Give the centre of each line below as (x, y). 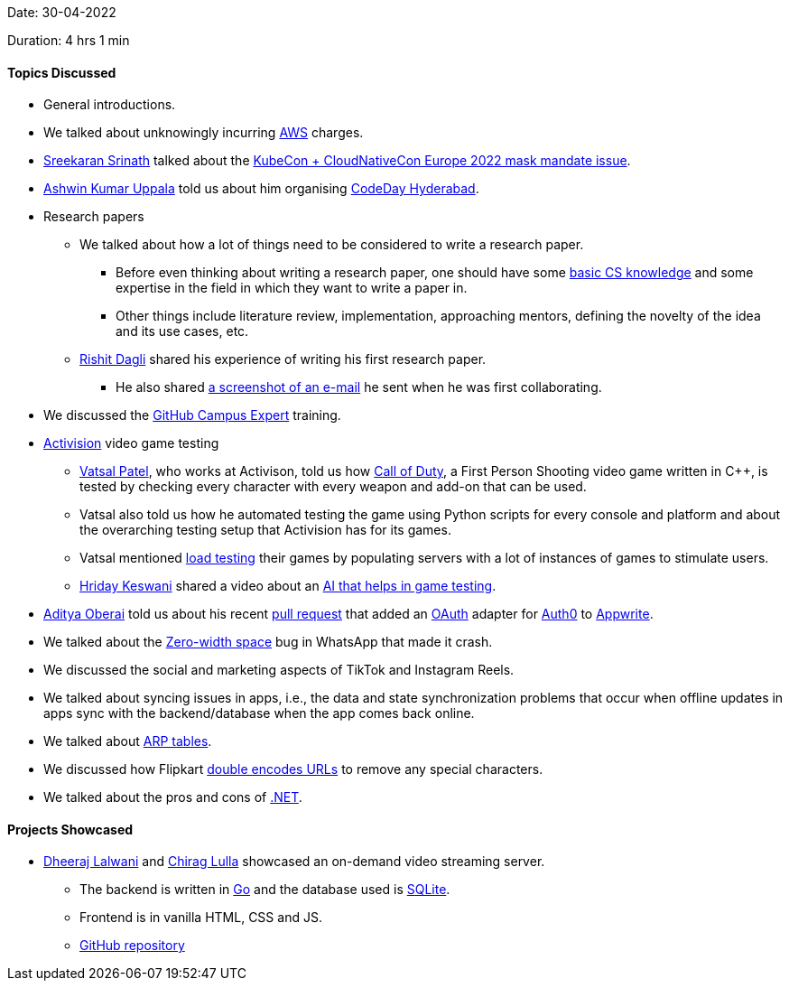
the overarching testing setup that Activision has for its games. (265, 530)
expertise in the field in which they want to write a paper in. (292, 288)
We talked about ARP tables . (128, 741)
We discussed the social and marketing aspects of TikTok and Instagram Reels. (279, 670)
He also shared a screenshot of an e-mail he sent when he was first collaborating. (359, 387)
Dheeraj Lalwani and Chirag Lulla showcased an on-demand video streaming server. (294, 862)
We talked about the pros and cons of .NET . (173, 797)
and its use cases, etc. (182, 331)
